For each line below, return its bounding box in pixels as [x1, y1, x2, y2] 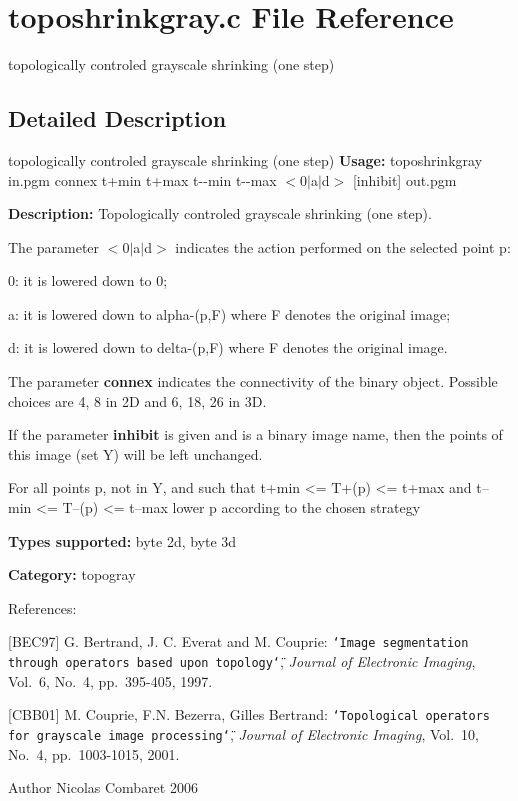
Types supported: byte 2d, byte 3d [8, 530, 237, 551]
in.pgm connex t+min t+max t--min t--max [8, 169, 277, 190]
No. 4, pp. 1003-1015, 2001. [8, 743, 180, 764]
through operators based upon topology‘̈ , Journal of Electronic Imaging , [8, 651, 476, 672]
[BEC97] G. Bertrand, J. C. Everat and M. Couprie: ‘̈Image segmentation [8, 631, 469, 652]
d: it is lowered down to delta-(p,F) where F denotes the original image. [8, 337, 448, 358]
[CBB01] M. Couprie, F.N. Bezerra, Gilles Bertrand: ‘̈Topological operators [8, 704, 491, 725]
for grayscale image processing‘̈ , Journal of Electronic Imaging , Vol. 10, [8, 723, 479, 744]
